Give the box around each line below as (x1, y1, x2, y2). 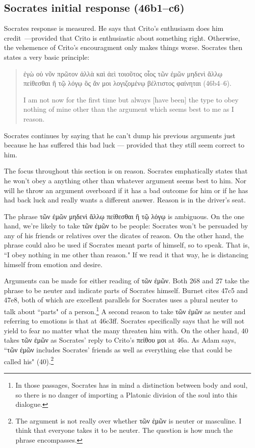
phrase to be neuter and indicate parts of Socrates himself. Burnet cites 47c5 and (4, 285, 248, 295)
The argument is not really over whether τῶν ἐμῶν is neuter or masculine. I (15, 415, 242, 425)
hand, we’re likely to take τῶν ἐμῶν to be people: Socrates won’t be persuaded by (4, 221, 248, 231)
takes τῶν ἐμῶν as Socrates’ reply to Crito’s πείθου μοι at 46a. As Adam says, (4, 335, 236, 345)
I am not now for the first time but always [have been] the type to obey (23, 94, 239, 104)
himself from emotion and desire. (4, 259, 102, 269)
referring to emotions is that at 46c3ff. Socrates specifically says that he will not (4, 316, 245, 326)
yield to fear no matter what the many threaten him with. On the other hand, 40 (4, 325, 248, 335)
